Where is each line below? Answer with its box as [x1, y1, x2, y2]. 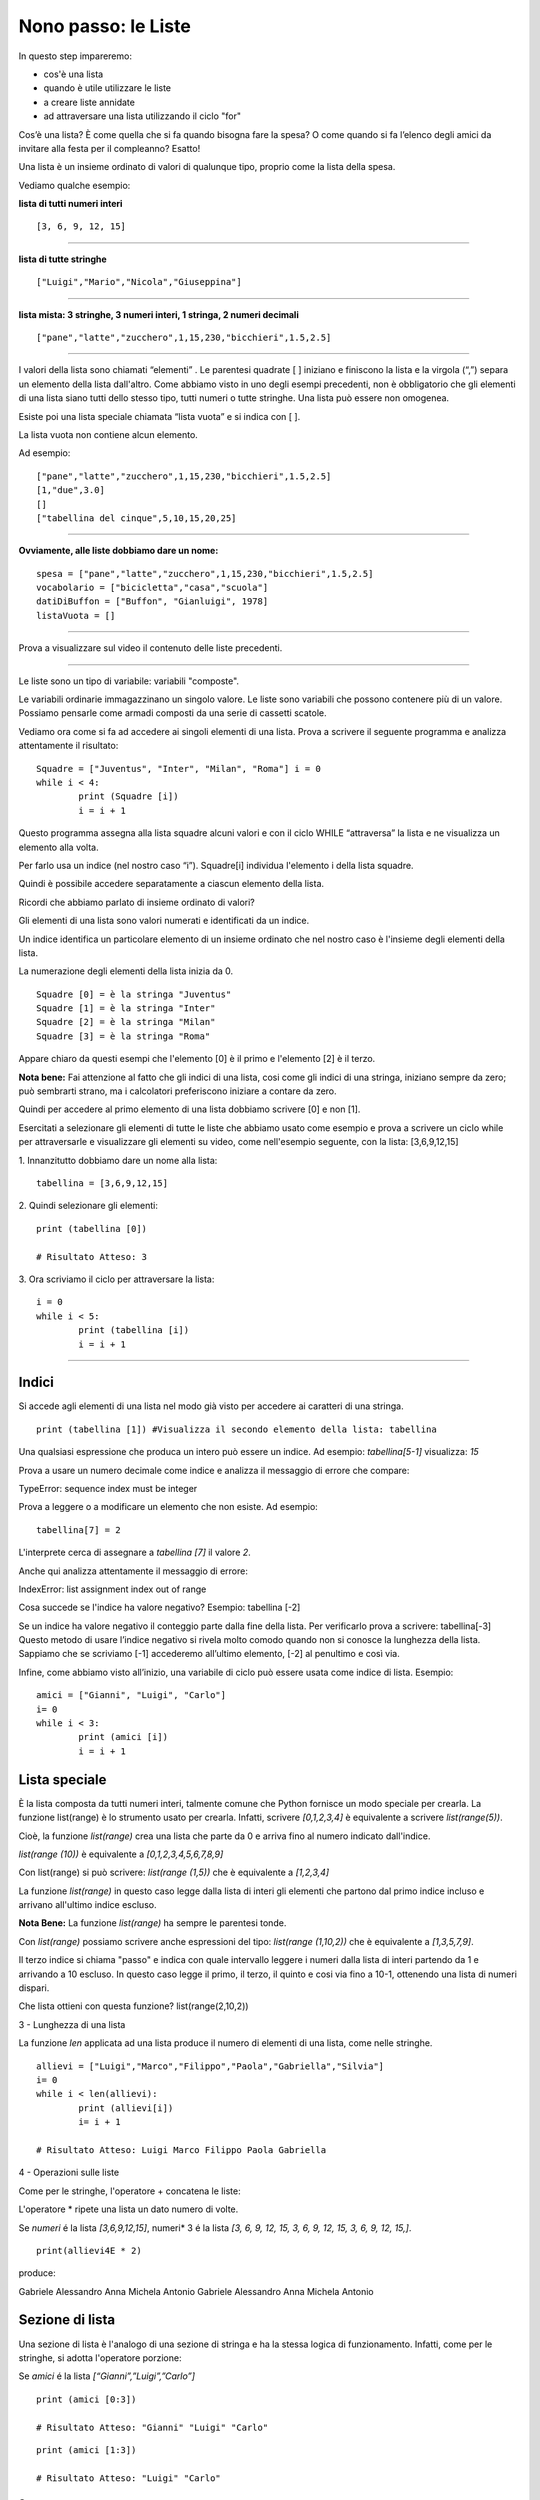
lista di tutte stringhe [18, 253, 107, 265]
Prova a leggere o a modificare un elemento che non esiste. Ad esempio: [18, 1501, 319, 1513]
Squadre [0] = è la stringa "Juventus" [36, 988, 232, 1000]
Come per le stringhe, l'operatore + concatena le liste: [18, 2185, 241, 2197]
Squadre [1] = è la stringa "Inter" [36, 1003, 216, 1014]
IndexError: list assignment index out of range [18, 1583, 207, 1595]
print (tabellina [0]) [36, 1223, 148, 1234]
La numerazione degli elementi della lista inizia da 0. [18, 965, 234, 977]
